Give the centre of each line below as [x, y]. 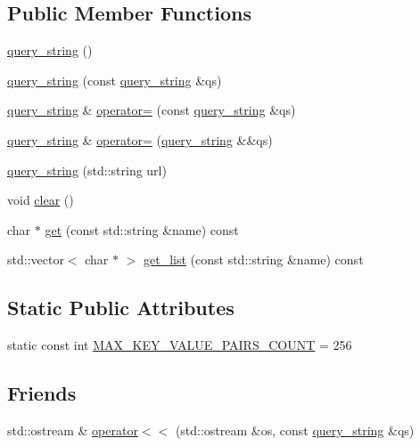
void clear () [41, 200]
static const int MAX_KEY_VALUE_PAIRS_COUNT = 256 [180, 345]
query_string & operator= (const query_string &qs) [152, 110]
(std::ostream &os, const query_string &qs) [295, 430]
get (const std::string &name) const [142, 229]
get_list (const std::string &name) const [253, 259]
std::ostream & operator [73, 430]
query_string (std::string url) [87, 170]
